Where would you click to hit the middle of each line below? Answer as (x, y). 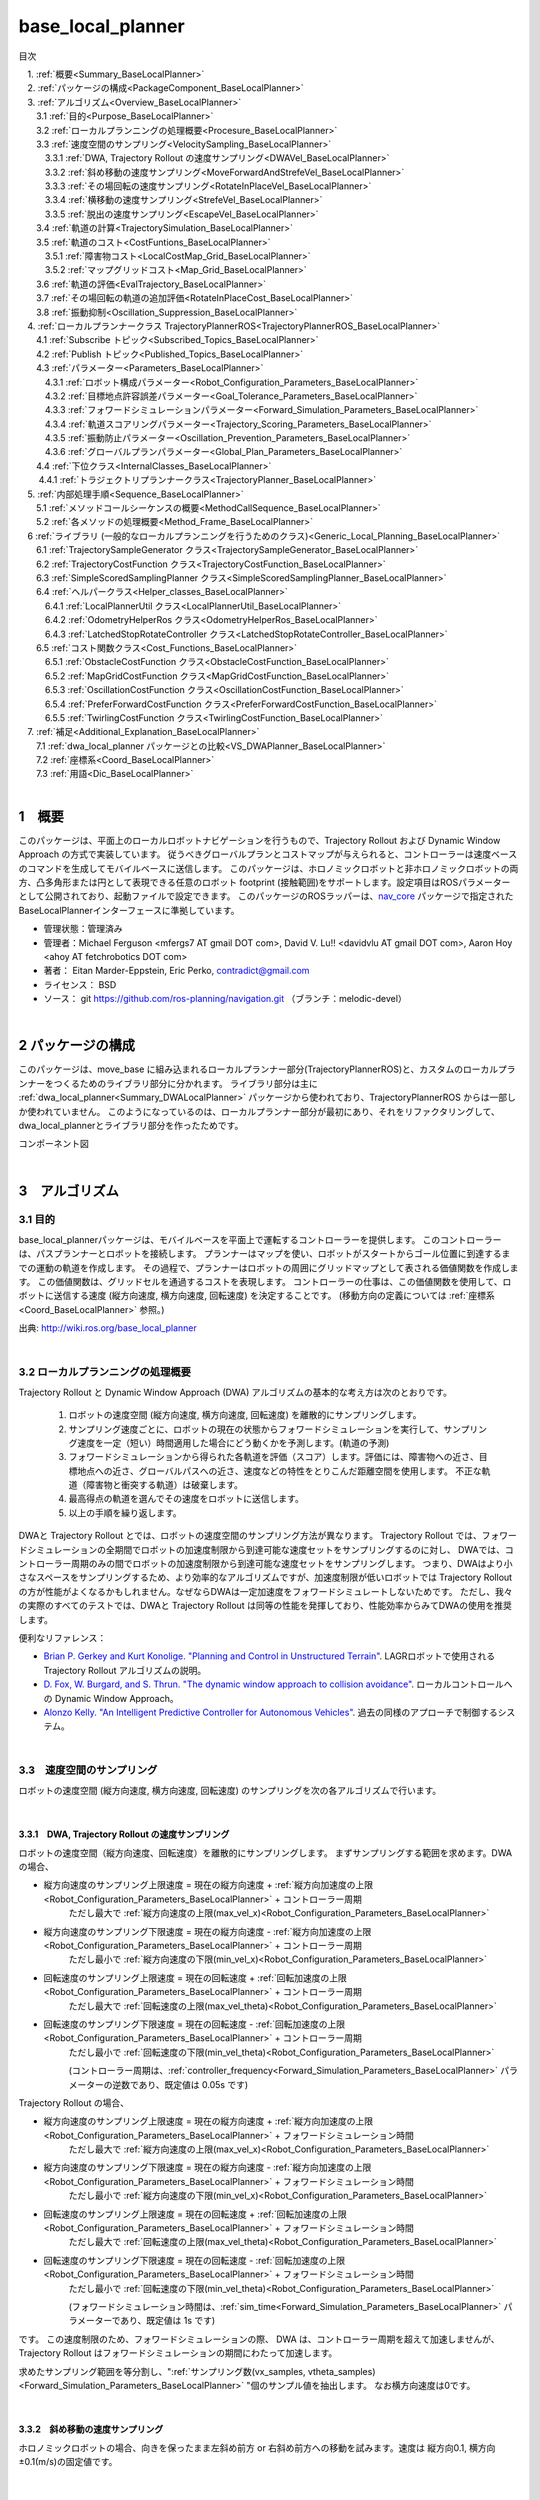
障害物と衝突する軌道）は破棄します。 (164, 1485)
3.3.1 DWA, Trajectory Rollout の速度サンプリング (124, 1834)
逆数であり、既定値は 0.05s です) (180, 2084)
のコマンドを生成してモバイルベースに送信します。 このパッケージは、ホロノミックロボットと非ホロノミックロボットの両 (268, 868)
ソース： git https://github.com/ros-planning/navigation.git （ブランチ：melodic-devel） (225, 999)
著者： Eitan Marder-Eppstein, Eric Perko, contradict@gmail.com (176, 971)
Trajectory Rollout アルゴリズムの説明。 (125, 1670)
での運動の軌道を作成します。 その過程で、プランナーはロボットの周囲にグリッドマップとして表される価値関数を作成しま (268, 1267)
